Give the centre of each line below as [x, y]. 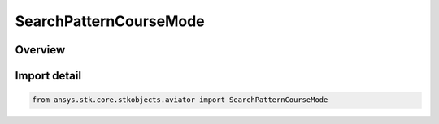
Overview [40, 50]
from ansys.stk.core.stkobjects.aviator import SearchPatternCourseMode [180, 100]
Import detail [48, 76]
